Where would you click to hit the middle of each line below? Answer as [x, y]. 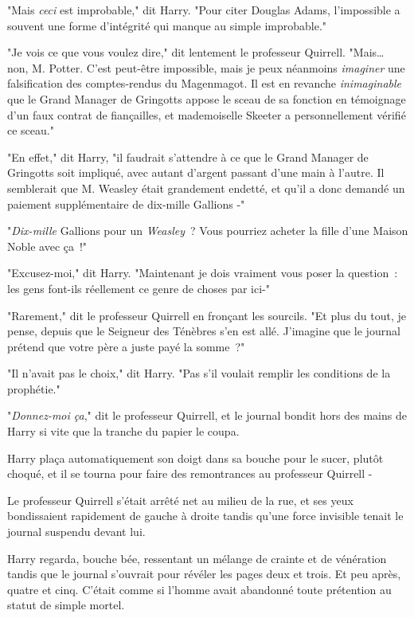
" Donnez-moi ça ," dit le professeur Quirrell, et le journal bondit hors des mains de [207, 415]
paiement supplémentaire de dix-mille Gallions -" [126, 203]
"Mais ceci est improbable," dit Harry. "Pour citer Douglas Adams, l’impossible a [204, 10]
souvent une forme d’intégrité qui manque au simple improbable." [167, 25]
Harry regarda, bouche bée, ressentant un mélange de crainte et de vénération [197, 558]
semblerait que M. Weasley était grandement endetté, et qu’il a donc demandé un [206, 188]
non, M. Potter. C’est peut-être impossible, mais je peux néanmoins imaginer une [206, 67]
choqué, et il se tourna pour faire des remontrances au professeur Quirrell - [190, 473]
